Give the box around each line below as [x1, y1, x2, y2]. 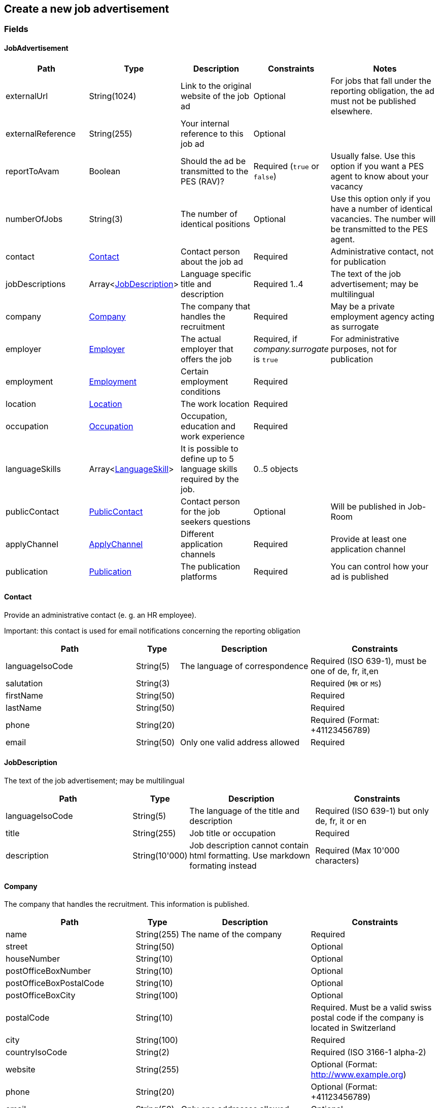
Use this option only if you [330, 193, 430, 204]
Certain [181, 366, 209, 376]
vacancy [330, 181, 363, 192]
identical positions [181, 218, 250, 229]
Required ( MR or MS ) [311, 678, 382, 688]
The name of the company [181, 929, 282, 940]
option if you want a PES [330, 161, 424, 171]
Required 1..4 [253, 278, 303, 289]
